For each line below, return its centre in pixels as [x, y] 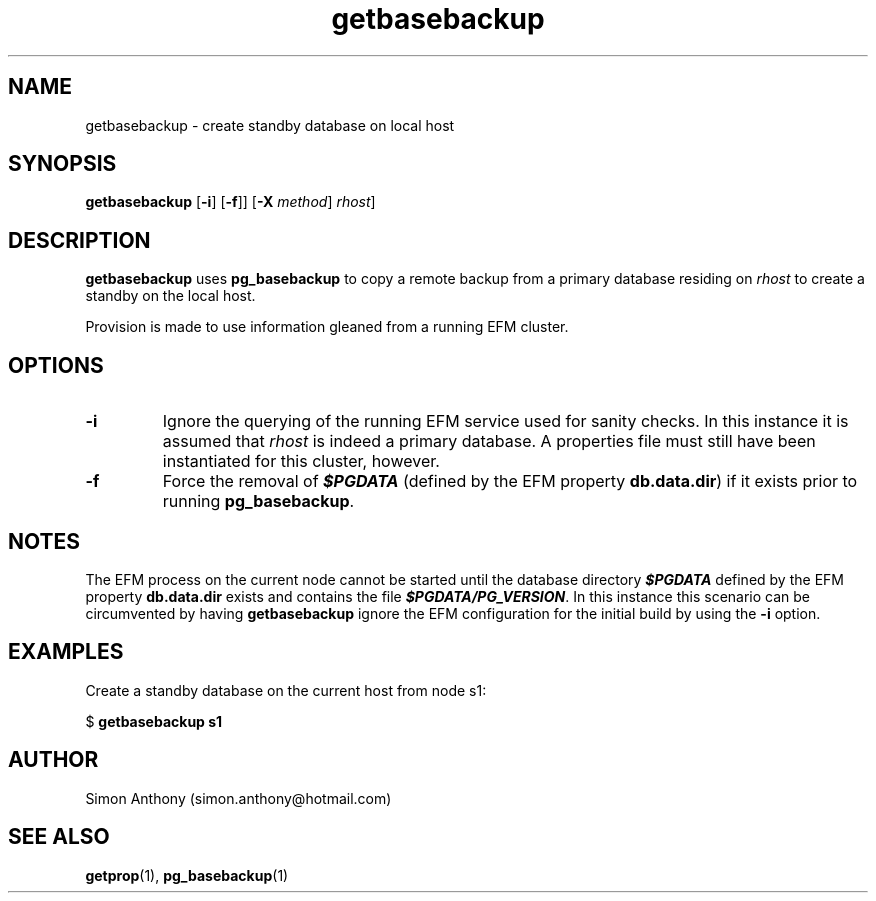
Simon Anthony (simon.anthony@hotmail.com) [238, 798]
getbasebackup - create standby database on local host [270, 125]
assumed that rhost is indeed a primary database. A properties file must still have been [489, 441]
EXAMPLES [66, 652]
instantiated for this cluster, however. [301, 461]
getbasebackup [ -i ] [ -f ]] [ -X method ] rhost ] [230, 202]
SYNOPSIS [62, 164]
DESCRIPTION [79, 240]
